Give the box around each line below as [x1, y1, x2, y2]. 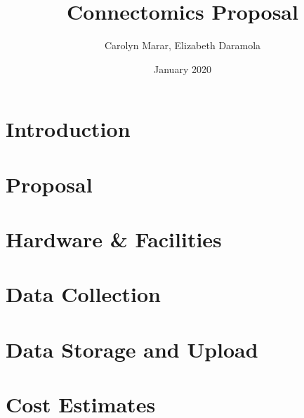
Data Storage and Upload [6, 334, 258, 363]
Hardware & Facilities [6, 225, 222, 254]
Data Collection [6, 280, 161, 308]
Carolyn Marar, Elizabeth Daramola [104, 38, 261, 53]
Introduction [6, 115, 131, 143]
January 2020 [154, 61, 211, 76]
